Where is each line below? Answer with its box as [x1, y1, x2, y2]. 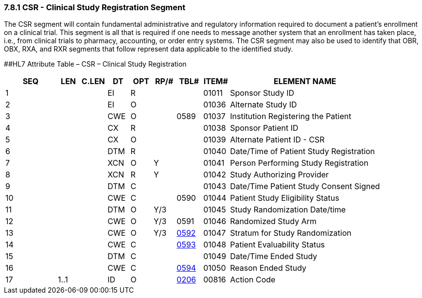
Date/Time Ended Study [230, 251, 317, 262]
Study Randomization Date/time [230, 205, 346, 215]
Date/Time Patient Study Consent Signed [230, 181, 380, 192]
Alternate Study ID [230, 100, 297, 110]
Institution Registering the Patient [230, 111, 352, 122]
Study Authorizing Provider [230, 170, 329, 180]
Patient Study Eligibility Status [230, 193, 339, 203]
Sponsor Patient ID [230, 123, 299, 133]
